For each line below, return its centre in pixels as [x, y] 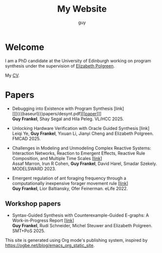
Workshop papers [33, 204]
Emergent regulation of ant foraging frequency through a [69, 178]
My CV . [12, 75]
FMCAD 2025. [26, 138]
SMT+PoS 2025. [29, 231]
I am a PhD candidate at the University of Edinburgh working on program [78, 61]
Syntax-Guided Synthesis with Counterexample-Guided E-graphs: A [81, 216]
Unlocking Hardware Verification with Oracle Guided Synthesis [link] [81, 128]
